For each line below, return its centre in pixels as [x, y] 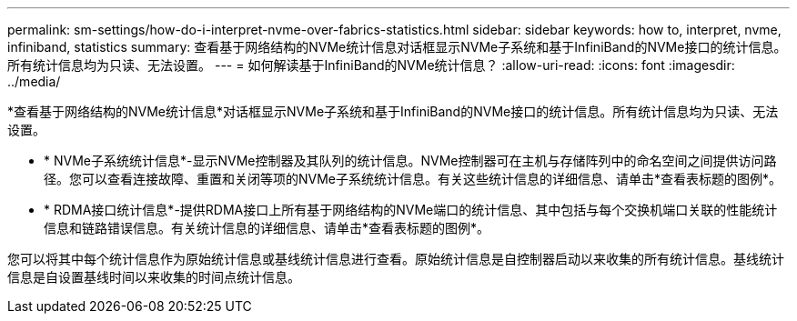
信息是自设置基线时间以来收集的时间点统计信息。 [154, 277]
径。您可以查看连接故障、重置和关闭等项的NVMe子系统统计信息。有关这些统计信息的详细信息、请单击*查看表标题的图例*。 [413, 179]
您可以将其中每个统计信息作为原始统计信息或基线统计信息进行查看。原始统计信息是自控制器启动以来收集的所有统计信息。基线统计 [396, 259]
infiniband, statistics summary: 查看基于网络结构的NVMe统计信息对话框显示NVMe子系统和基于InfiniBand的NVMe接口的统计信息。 [397, 47]
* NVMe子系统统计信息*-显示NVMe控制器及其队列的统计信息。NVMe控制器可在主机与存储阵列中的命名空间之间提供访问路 [410, 160]
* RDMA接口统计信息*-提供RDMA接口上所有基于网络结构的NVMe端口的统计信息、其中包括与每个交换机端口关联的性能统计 [411, 210]
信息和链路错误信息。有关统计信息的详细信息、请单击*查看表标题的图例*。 [267, 228]
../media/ [34, 81]
